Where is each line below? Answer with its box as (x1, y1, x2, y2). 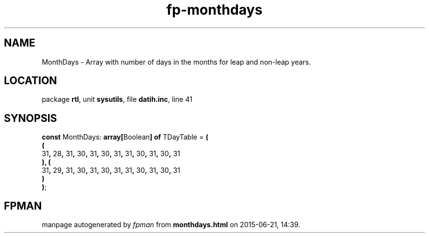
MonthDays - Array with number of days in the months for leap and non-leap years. (42, 57, 311, 66)
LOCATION (4, 74, 57, 87)
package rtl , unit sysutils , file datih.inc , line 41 (42, 95, 192, 104)
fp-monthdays (167, 1, 262, 18)
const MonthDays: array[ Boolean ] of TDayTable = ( (42, 133, 209, 142)
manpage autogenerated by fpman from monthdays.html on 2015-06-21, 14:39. (42, 220, 301, 229)
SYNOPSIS (4, 112, 57, 124)
